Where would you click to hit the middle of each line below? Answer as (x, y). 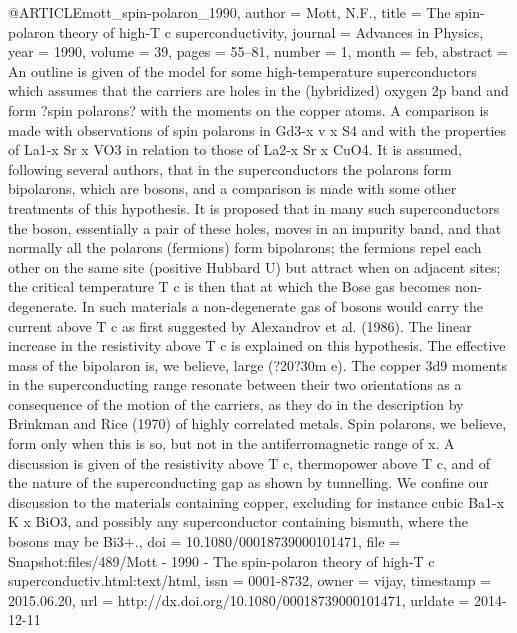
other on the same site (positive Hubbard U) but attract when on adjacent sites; (254, 266)
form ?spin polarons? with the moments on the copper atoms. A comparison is (248, 109)
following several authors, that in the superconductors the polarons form (230, 168)
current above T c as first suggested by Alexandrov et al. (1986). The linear (240, 325)
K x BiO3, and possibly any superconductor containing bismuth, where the (238, 521)
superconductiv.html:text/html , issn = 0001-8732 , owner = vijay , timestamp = (250, 580)
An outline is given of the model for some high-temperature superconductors (242, 70)
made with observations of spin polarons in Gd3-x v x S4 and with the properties (257, 129)
